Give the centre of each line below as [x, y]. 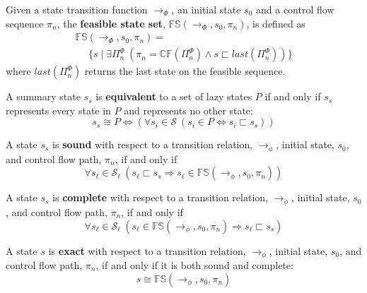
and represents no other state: [188, 110]
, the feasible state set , [111, 23]
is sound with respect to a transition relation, [153, 144]
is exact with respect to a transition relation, [147, 250]
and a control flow [295, 9]
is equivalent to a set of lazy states [174, 96]
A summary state [43, 96]
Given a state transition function [77, 9]
